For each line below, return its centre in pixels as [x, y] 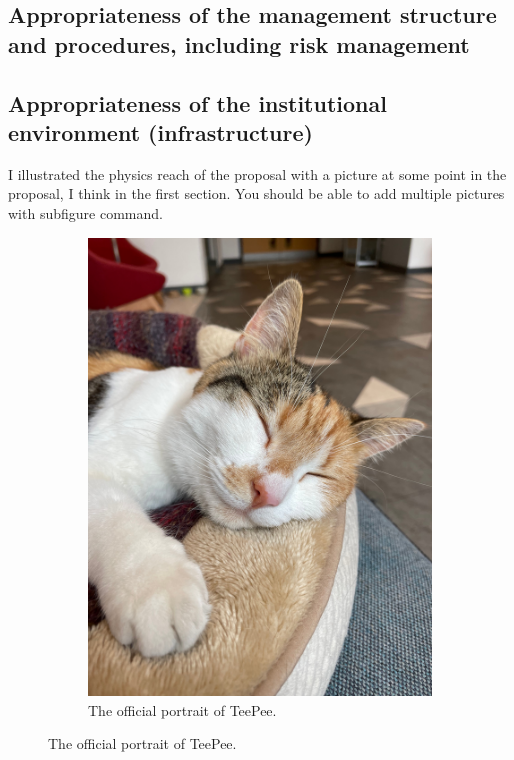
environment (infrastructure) [160, 131]
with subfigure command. [85, 212]
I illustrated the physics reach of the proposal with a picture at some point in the [257, 173]
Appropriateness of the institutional [197, 102]
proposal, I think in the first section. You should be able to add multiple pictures [256, 193]
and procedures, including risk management [239, 43]
